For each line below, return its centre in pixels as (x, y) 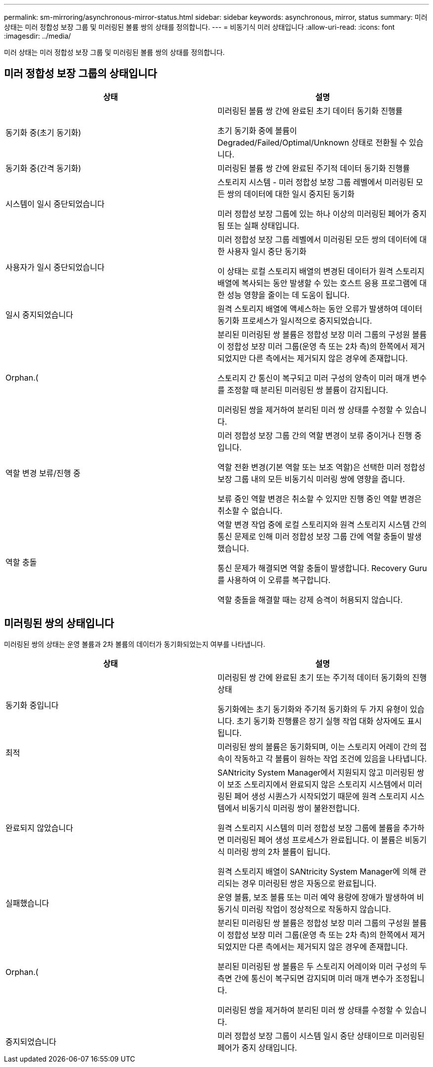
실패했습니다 (27, 903)
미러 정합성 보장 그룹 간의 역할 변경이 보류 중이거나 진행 (315, 435)
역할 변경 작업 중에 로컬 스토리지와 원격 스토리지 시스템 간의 (322, 524)
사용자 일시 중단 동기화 (267, 251)
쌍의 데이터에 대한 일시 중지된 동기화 (291, 194)
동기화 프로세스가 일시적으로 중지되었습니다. (295, 320)
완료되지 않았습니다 (39, 828)
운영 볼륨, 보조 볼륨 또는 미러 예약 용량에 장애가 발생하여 (316, 897)
